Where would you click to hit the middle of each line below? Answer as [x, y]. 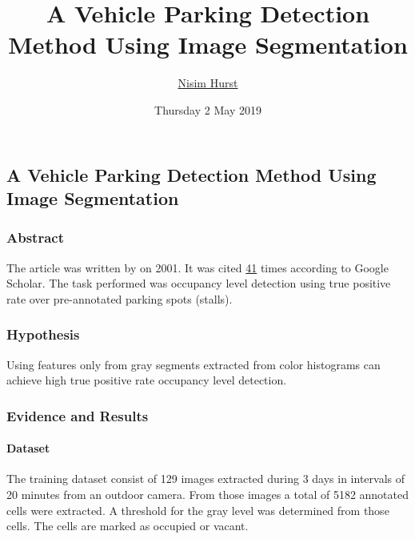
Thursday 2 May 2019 [208, 109]
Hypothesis [43, 334]
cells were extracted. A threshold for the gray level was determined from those [198, 510]
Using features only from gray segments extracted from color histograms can [194, 364]
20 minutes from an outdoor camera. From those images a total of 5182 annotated [208, 494]
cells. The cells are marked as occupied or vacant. [128, 526]
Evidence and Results [78, 415]
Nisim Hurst [208, 83]
